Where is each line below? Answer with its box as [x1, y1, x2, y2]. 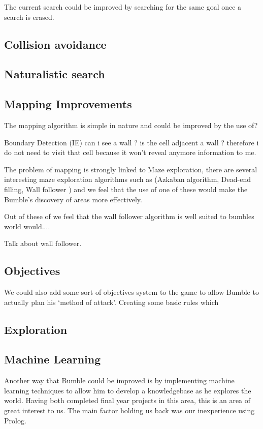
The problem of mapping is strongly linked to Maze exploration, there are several [4, 164, 257, 174]
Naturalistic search [4, 66, 105, 82]
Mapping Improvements [4, 96, 132, 112]
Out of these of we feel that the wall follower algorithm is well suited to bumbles [4, 211, 254, 222]
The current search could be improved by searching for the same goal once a [4, 2, 242, 12]
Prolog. [4, 415, 26, 425]
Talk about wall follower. [4, 238, 82, 249]
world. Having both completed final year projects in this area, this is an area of [4, 395, 251, 406]
